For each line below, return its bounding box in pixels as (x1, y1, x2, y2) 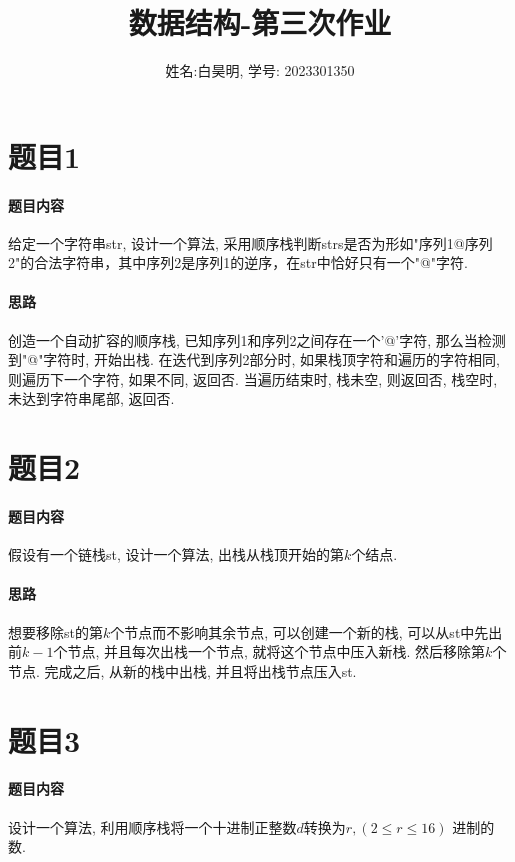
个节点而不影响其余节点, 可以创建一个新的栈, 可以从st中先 (110, 621, 489, 642)
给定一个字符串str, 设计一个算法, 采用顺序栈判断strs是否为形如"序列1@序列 (8, 232, 493, 253)
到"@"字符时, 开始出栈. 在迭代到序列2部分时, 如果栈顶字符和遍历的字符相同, (8, 349, 500, 370)
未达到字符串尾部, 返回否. (8, 388, 175, 409)
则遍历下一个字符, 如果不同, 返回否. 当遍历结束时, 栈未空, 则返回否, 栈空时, (8, 368, 498, 389)
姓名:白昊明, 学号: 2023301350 (165, 60, 355, 81)
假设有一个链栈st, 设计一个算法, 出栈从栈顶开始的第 (8, 544, 345, 565)
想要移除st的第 (8, 621, 103, 642)
